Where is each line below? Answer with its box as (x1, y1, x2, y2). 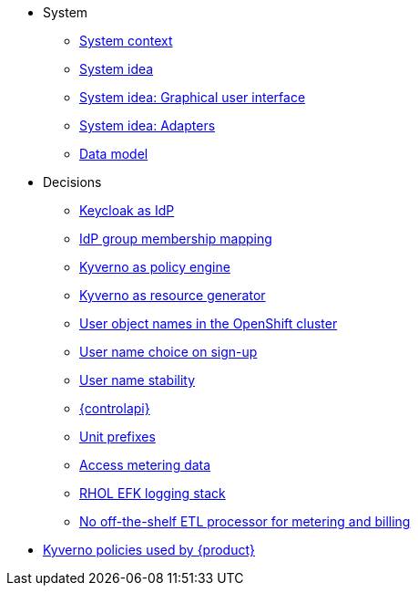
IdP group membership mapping (79, 231, 272, 246)
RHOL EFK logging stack (79, 485, 226, 501)
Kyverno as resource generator (79, 287, 266, 303)
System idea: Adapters (79, 118, 216, 133)
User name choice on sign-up (79, 344, 258, 359)
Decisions (43, 174, 102, 190)
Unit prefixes (79, 429, 156, 444)
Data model (79, 146, 148, 161)
